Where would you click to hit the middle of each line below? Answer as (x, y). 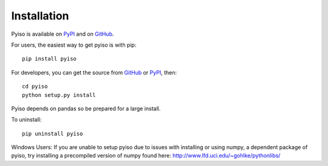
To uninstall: (26, 120)
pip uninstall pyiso (53, 134)
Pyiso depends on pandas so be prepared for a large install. (86, 108)
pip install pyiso (50, 59)
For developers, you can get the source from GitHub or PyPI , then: (94, 72)
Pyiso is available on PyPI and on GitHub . (63, 34)
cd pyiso (35, 87)
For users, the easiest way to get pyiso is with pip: (74, 45)
